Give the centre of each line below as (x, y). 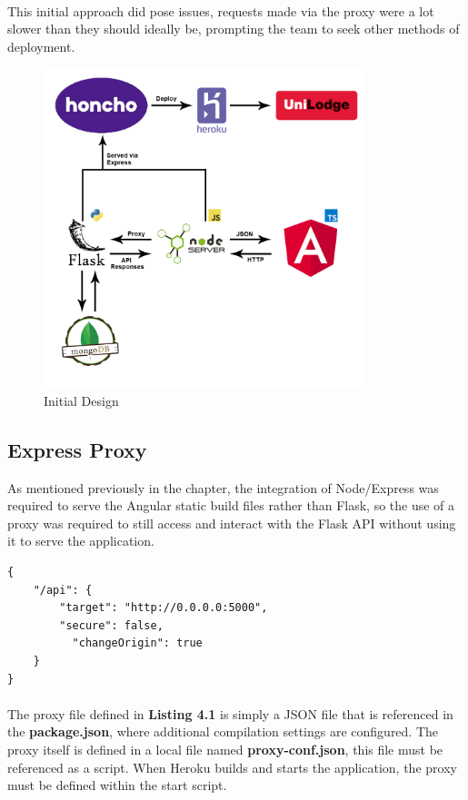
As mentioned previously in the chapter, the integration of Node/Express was (223, 487)
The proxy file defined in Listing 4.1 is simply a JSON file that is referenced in (230, 713)
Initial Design (81, 400)
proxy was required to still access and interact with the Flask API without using (232, 523)
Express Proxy (77, 449)
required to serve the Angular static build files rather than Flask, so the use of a (231, 505)
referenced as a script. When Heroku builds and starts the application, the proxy (232, 767)
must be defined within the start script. (117, 785)
